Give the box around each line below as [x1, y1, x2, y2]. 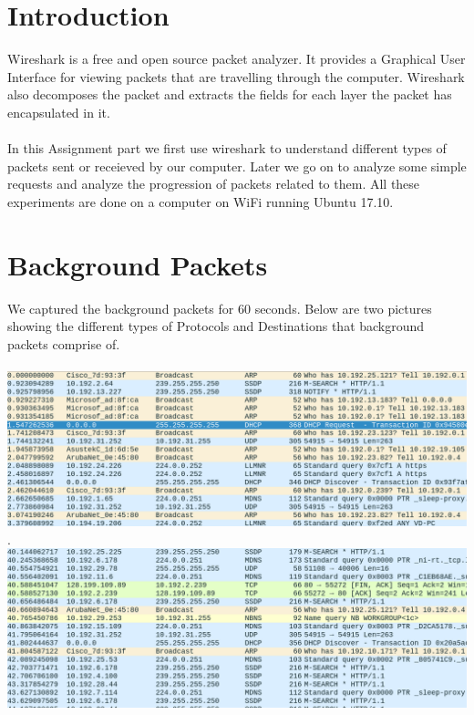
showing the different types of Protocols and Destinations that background [7, 316, 425, 336]
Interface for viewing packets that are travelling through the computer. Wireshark [7, 67, 465, 86]
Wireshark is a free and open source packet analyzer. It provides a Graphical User [7, 49, 466, 68]
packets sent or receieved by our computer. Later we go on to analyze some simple [7, 156, 467, 175]
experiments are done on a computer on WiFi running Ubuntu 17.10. [7, 192, 394, 211]
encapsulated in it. [7, 102, 110, 121]
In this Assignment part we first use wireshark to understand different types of [7, 139, 447, 158]
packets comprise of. [7, 334, 120, 353]
